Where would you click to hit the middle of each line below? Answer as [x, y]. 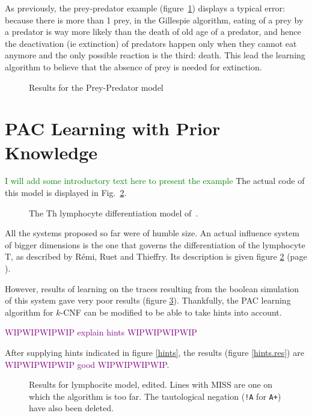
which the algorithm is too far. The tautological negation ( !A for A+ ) [155, 396]
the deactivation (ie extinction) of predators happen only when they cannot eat [151, 43]
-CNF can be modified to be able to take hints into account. [171, 312]
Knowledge [51, 152]
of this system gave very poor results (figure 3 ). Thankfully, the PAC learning [148, 300]
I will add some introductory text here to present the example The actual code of [155, 181]
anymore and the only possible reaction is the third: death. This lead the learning [155, 55]
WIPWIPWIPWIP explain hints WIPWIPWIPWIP [101, 332]
